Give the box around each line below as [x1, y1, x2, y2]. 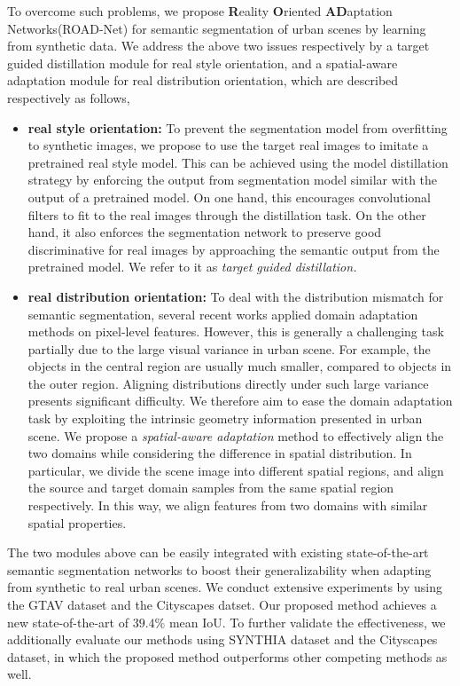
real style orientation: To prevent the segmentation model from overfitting [27, 118, 448, 137]
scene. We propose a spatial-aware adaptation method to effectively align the [27, 426, 444, 445]
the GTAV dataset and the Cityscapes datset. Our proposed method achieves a [7, 595, 437, 613]
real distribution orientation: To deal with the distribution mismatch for [27, 287, 444, 305]
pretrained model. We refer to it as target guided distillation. [27, 257, 357, 276]
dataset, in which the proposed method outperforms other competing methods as [7, 647, 448, 666]
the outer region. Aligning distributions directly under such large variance [27, 374, 429, 392]
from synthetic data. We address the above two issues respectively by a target [7, 36, 430, 55]
